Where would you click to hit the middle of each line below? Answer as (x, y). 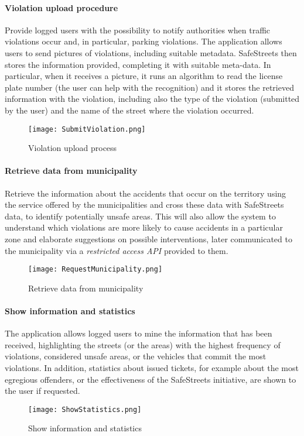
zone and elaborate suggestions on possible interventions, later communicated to (148, 238)
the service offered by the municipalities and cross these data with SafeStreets (144, 205)
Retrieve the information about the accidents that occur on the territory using (146, 193)
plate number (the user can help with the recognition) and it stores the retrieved (149, 87)
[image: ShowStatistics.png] (85, 409)
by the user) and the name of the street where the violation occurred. (129, 110)
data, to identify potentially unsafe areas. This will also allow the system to (140, 216)
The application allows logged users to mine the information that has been (139, 333)
